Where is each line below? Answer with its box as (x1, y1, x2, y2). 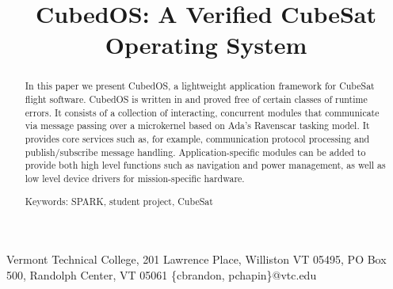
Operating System (105, 29, 307, 61)
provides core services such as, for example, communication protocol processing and (25, 131, 370, 145)
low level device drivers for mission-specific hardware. (25, 171, 245, 184)
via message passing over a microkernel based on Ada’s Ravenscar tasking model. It (25, 119, 370, 132)
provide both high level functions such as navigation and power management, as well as (25, 158, 386, 172)
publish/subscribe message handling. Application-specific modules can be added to (25, 145, 366, 158)
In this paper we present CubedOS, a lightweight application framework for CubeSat (25, 79, 375, 93)
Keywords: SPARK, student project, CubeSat (25, 194, 213, 207)
